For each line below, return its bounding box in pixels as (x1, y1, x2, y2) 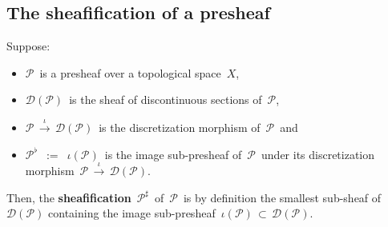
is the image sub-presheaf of (104, 145, 242, 162)
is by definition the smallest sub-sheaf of (183, 189, 382, 205)
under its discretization (261, 145, 375, 162)
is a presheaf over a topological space (39, 64, 221, 81)
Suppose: (6, 38, 51, 54)
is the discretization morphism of (99, 118, 261, 135)
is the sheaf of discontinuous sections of (69, 91, 262, 108)
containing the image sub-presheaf (48, 205, 216, 221)
